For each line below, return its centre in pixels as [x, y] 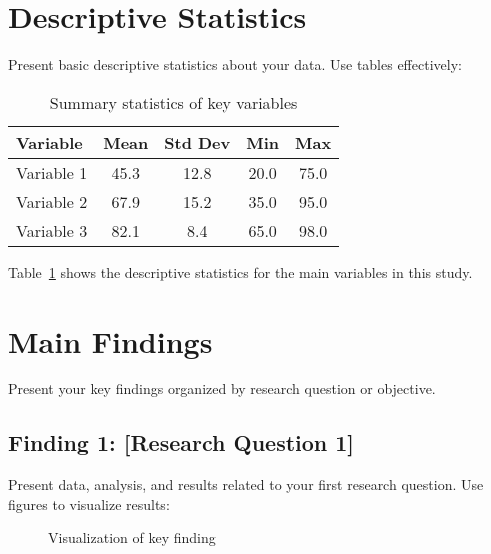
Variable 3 [52, 230]
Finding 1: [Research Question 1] [181, 442]
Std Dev [197, 142]
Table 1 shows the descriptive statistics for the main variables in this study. [240, 271]
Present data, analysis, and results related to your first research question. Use [246, 484]
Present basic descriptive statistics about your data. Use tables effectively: [235, 64]
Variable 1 [52, 172]
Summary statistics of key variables [173, 102]
